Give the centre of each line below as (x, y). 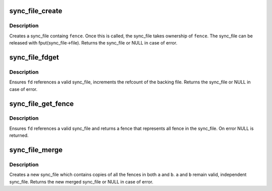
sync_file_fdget (34, 57)
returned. (19, 135)
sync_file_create (36, 11)
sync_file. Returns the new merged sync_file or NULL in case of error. (81, 181)
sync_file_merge (36, 150)
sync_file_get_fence (42, 104)
